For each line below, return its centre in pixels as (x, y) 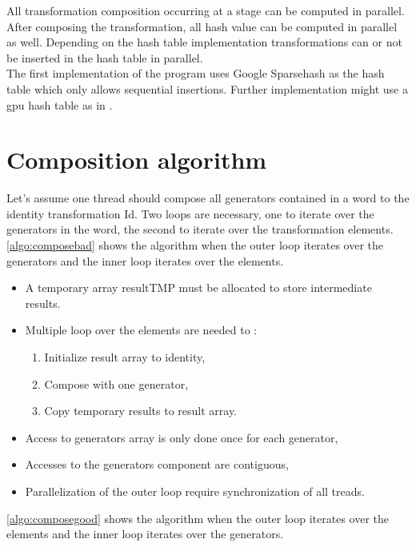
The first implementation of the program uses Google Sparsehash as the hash (196, 73)
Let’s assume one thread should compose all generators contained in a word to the (208, 198)
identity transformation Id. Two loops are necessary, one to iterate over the (190, 213)
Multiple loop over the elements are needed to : (141, 330)
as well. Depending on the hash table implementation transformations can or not (204, 42)
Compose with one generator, (116, 383)
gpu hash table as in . (60, 104)
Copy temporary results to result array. (141, 411)
